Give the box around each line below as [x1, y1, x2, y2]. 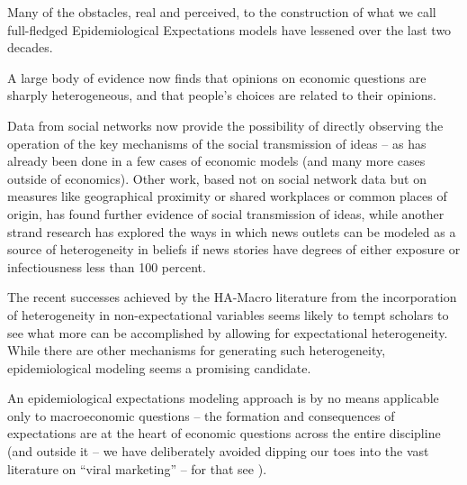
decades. [7, 38, 53, 57]
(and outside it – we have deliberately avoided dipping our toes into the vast [7, 442, 429, 461]
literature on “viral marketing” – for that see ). [7, 459, 267, 478]
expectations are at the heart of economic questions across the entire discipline [7, 424, 441, 443]
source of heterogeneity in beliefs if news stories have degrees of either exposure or [7, 240, 461, 259]
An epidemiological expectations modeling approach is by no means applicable [7, 389, 439, 407]
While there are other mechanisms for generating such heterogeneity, [7, 341, 386, 360]
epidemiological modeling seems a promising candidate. [7, 358, 311, 377]
